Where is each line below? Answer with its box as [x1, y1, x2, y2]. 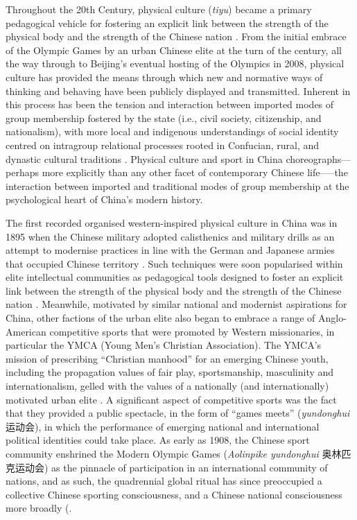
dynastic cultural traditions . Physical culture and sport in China [6, 151, 283, 166]
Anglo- [318, 311, 347, 325]
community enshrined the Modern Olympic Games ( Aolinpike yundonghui [6, 447, 319, 460]
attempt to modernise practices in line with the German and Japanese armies [6, 243, 335, 257]
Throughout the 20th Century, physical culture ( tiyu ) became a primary [6, 2, 312, 16]
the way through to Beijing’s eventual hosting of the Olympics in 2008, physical [6, 56, 345, 71]
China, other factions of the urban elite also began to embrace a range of [6, 311, 315, 325]
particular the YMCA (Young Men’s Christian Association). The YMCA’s [6, 338, 322, 352]
